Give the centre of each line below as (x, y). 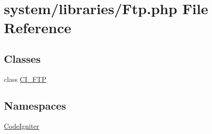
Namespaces (35, 105)
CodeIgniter (22, 125)
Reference (38, 28)
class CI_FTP (25, 79)
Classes (22, 58)
